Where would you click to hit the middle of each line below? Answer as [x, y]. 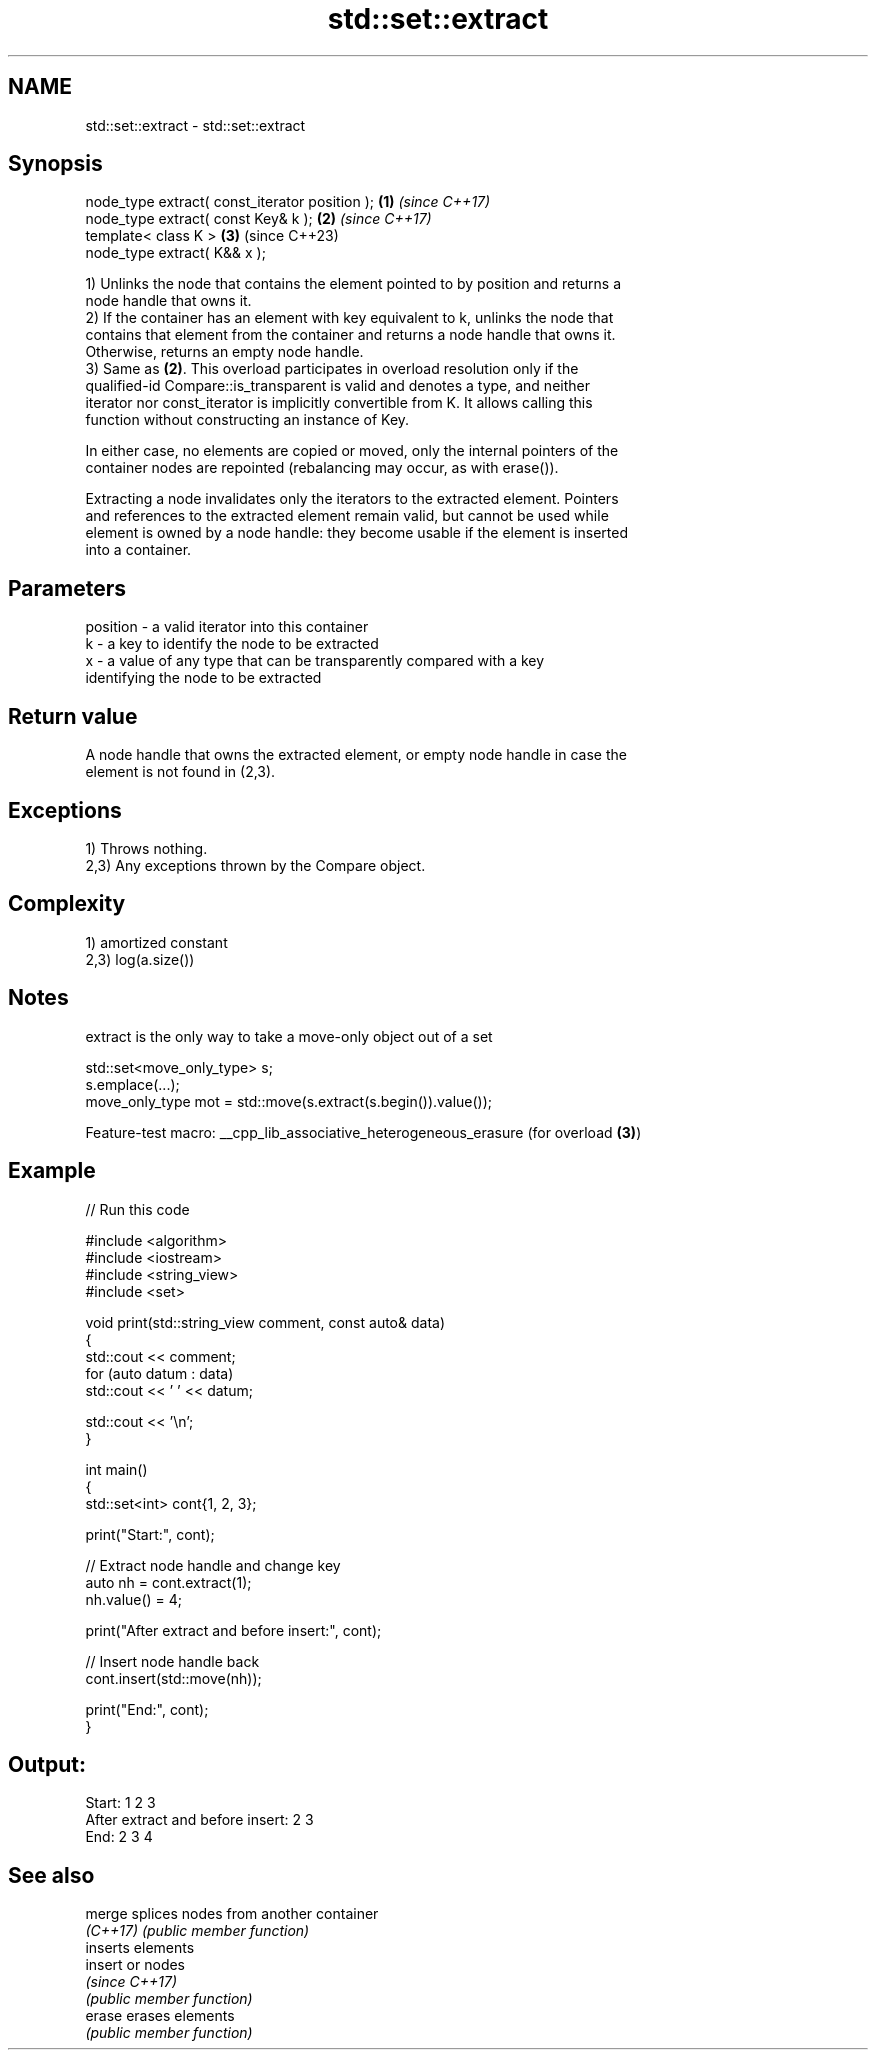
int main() [116, 1469]
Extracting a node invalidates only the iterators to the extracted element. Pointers [352, 499]
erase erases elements [160, 2016]
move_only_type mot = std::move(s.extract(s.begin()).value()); [289, 1101]
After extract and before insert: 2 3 [199, 1820]
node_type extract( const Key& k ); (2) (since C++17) [258, 219]
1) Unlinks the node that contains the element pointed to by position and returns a [353, 284]
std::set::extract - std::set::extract [195, 125]
